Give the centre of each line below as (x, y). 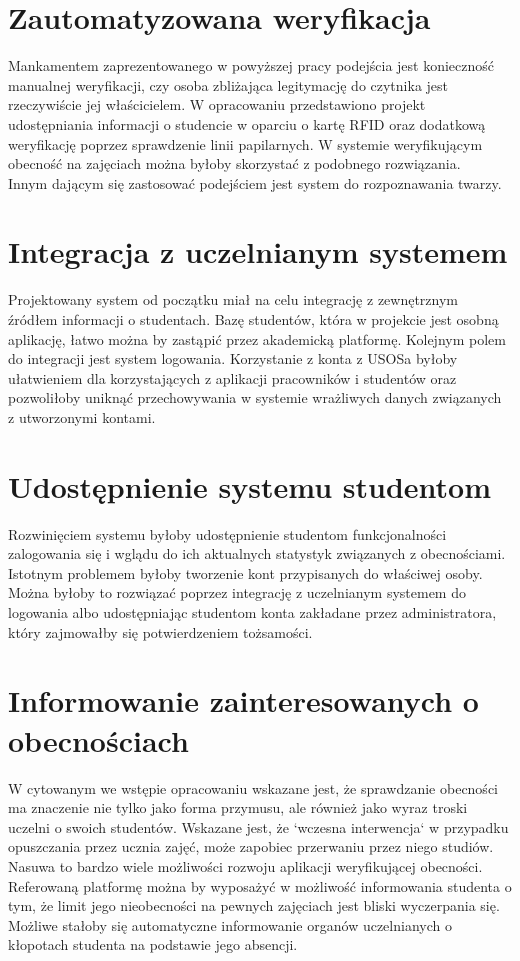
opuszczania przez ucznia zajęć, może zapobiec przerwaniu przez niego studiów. (251, 846)
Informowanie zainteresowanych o (243, 700)
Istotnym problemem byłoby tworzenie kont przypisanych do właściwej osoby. (245, 572)
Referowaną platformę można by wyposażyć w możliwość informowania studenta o (260, 885)
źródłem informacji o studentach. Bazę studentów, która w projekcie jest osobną (253, 319)
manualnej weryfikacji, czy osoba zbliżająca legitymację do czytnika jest (228, 84)
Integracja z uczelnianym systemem (258, 251)
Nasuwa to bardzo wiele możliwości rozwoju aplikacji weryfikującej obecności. (245, 865)
